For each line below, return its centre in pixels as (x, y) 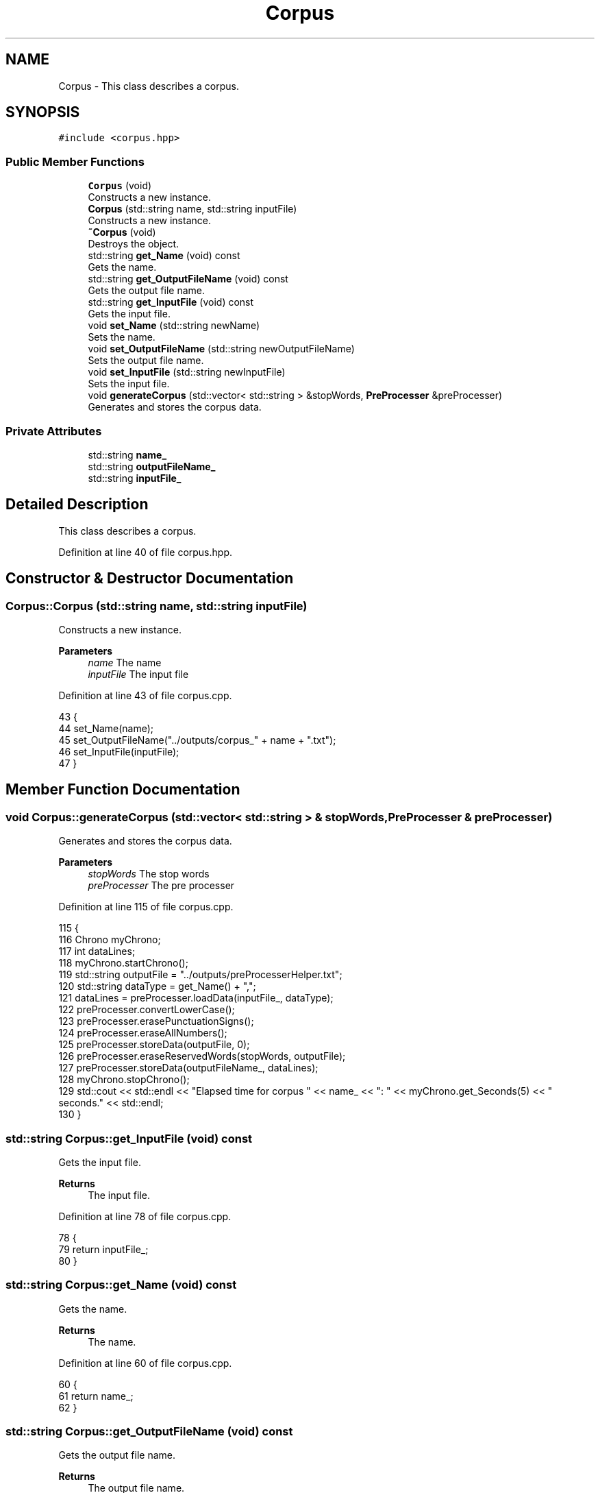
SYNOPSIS (43, 112)
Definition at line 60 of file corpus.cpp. (145, 1363)
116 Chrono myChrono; (110, 940)
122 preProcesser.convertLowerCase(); (147, 1010)
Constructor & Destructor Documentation (150, 579)
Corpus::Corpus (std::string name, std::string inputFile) (157, 606)
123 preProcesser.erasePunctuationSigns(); (156, 1021)
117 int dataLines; (97, 951)
